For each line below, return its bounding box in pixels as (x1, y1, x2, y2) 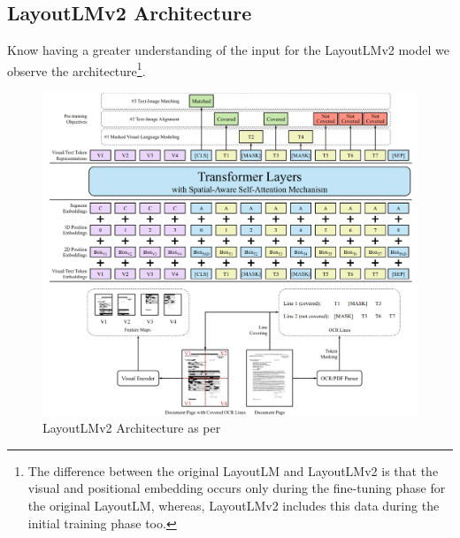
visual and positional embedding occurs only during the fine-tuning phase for (27, 479, 446, 497)
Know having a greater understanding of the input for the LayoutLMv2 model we (7, 41, 449, 59)
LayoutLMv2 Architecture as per (42, 419, 221, 437)
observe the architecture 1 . (7, 58, 146, 80)
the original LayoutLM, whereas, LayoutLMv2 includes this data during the (27, 496, 440, 515)
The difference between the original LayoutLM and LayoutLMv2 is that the (27, 461, 439, 480)
